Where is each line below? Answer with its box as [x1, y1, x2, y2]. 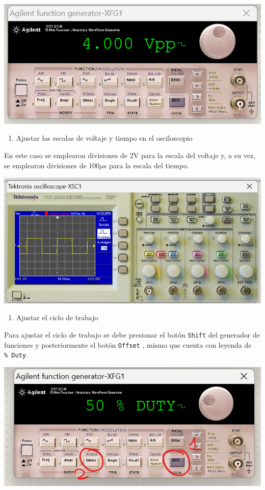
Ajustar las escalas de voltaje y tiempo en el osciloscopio [16, 133, 193, 143]
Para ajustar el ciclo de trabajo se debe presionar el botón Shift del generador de [4, 329, 260, 340]
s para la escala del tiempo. [103, 160, 189, 170]
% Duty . [4, 349, 28, 360]
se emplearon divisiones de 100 [4, 160, 100, 170]
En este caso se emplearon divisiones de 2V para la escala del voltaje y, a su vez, [4, 150, 256, 161]
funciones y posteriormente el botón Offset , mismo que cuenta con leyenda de [4, 339, 252, 350]
